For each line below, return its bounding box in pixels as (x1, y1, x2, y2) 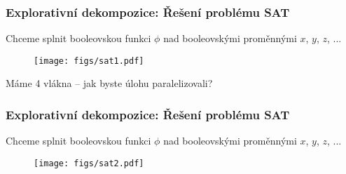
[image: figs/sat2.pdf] (34, 158, 144, 168)
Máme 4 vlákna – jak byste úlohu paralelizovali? (6, 76, 213, 91)
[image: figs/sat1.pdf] (34, 55, 144, 66)
